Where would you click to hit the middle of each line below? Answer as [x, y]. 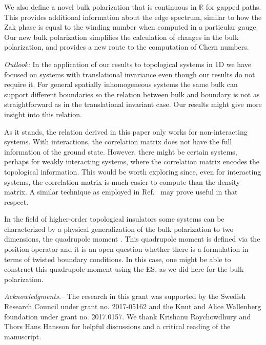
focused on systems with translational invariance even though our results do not [130, 74]
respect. [16, 201]
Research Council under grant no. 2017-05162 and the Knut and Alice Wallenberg [133, 306]
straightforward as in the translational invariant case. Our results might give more [133, 104]
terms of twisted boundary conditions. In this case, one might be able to [118, 259]
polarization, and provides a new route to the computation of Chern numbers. [127, 47]
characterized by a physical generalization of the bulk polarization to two [119, 229]
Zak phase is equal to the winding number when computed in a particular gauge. [131, 27]
